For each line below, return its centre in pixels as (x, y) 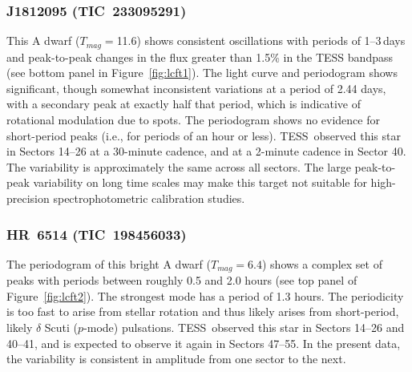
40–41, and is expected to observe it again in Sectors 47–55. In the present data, (204, 343)
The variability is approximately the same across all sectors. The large (179, 166)
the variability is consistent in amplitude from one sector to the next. (176, 359)
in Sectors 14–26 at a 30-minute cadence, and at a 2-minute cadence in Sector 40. (206, 151)
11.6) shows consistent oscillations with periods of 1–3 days (261, 40)
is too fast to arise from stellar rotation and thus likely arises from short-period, (203, 311)
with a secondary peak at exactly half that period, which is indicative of (184, 104)
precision (28, 198)
